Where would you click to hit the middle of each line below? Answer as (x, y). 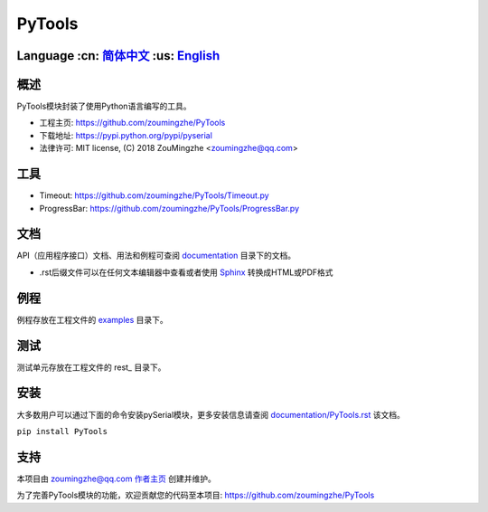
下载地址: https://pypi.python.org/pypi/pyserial (126, 135)
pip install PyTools (62, 431)
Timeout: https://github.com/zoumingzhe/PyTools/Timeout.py (155, 195)
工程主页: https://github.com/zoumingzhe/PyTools (132, 123)
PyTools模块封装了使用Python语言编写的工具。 (104, 106)
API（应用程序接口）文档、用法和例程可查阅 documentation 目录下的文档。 (156, 256)
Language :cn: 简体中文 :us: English (118, 56)
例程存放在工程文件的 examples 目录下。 (93, 319)
